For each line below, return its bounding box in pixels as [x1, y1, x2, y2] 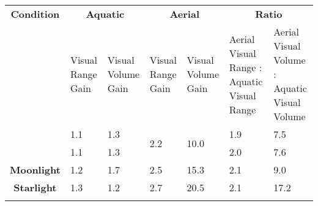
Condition [10, 7, 60, 21]
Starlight [13, 180, 57, 194]
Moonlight [10, 162, 61, 177]
